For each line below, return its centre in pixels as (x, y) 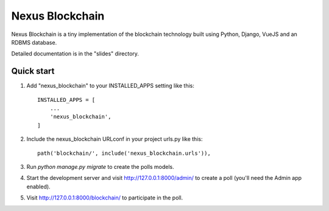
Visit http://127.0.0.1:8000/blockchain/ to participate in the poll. (105, 198)
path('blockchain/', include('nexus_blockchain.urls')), (124, 153)
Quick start (33, 71)
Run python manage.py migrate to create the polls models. (100, 166)
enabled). (39, 187)
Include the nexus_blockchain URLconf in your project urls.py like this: (115, 139)
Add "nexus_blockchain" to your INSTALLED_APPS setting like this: (110, 86)
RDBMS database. (34, 42)
